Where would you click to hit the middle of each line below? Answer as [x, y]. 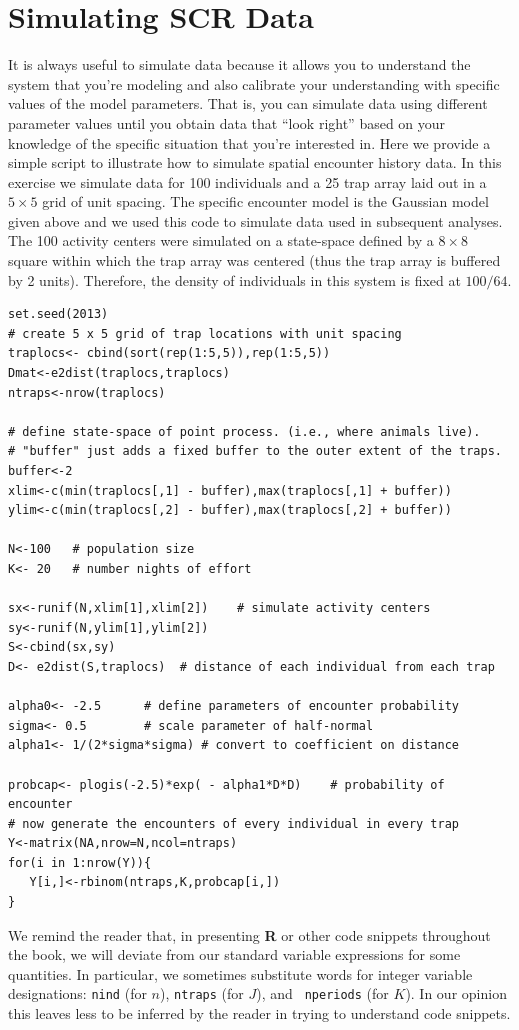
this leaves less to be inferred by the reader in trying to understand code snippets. [259, 1013]
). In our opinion [456, 993]
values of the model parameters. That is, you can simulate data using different [248, 103]
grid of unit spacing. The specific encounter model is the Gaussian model [265, 201]
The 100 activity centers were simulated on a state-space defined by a [221, 240]
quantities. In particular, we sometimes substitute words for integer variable [240, 973]
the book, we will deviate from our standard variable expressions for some [234, 954]
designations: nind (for [77, 993]
